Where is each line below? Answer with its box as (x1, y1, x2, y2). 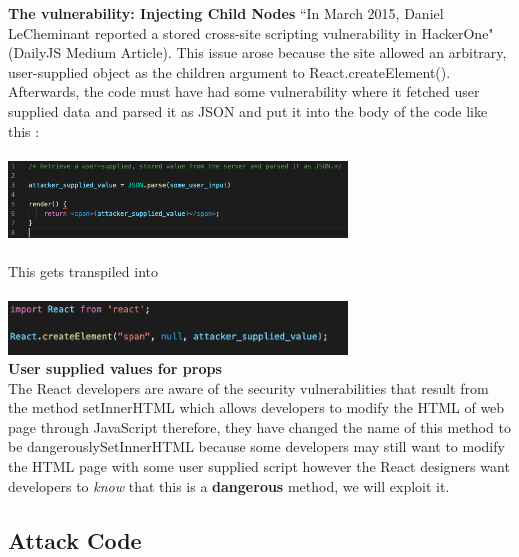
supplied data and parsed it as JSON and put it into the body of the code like (8, 100, 488, 121)
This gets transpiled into (8, 261, 158, 282)
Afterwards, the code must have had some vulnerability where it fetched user (8, 81, 480, 102)
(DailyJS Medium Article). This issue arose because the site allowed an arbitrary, (8, 42, 507, 63)
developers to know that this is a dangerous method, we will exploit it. (8, 475, 450, 496)
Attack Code (8, 524, 142, 555)
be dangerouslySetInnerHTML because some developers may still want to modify (8, 436, 505, 457)
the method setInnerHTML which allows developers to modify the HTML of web (8, 397, 505, 418)
